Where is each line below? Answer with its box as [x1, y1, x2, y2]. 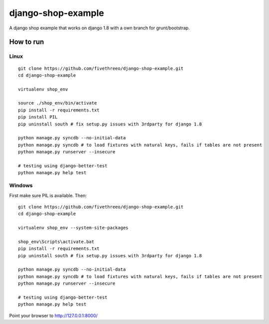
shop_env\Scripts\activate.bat [18, 239, 95, 244]
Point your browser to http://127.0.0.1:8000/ [9, 313, 98, 319]
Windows [9, 182, 33, 189]
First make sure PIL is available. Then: [9, 192, 87, 199]
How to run [9, 38, 44, 46]
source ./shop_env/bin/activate [18, 100, 97, 106]
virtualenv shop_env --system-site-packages [18, 225, 129, 231]
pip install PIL [18, 114, 58, 120]
